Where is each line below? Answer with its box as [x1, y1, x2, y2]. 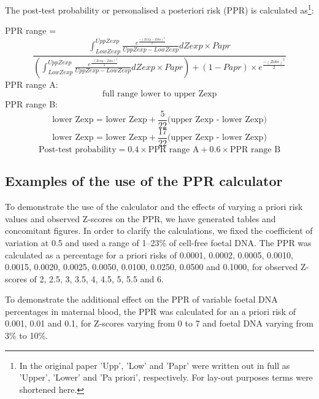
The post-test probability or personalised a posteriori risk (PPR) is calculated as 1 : [5, 2, 314, 16]
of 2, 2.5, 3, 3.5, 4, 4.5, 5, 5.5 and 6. [29, 272, 164, 285]
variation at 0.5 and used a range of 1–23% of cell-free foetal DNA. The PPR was [5, 236, 312, 249]
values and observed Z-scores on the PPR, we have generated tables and [5, 212, 276, 225]
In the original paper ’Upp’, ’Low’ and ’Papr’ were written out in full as [19, 358, 290, 371]
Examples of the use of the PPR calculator [5, 171, 283, 190]
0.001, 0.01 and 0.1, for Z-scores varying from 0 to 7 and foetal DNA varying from [5, 317, 314, 330]
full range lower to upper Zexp [102, 90, 217, 99]
